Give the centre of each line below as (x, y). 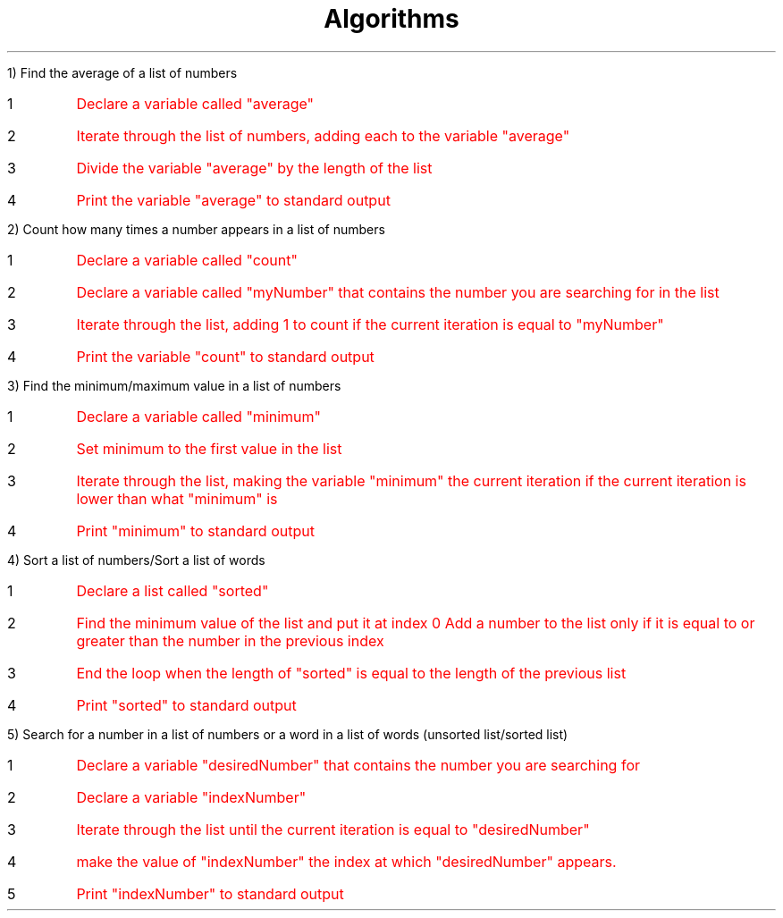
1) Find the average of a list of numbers (122, 72)
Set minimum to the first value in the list (209, 448)
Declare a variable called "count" (187, 260)
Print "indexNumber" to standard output (210, 893)
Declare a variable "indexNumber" (191, 797)
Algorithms (391, 19)
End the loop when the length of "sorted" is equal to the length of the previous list (351, 673)
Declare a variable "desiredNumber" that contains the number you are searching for (358, 765)
